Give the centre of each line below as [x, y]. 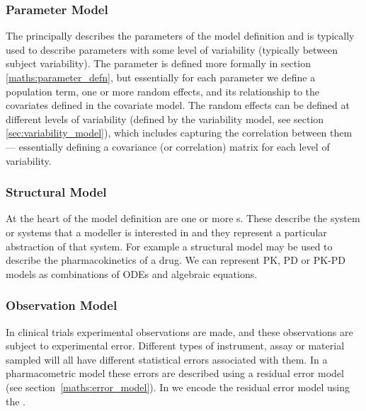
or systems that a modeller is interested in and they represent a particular [166, 232]
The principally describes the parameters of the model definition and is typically [180, 36]
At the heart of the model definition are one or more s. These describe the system [183, 218]
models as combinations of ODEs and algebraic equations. [132, 273]
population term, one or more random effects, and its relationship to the [162, 91]
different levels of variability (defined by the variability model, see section [165, 118]
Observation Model [62, 305]
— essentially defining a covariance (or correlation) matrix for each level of [168, 146]
